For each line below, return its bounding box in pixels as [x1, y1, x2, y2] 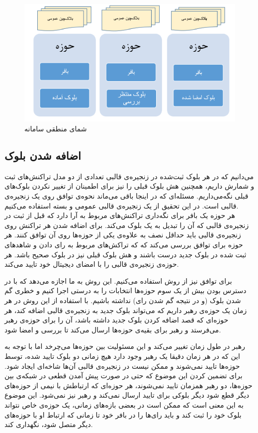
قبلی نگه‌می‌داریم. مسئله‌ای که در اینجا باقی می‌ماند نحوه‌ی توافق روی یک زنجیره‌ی [4, 191, 249, 201]
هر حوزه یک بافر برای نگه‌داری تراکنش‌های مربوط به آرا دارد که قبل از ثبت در [4, 210, 235, 220]
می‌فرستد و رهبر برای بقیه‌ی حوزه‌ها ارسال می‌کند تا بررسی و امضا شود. [4, 324, 221, 334]
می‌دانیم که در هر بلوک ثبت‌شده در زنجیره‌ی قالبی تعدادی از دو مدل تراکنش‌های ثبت [4, 171, 254, 181]
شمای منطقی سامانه [24, 123, 87, 134]
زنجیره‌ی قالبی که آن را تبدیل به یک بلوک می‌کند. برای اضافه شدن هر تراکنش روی [4, 219, 249, 230]
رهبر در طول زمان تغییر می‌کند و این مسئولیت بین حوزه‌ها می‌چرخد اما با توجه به [4, 341, 245, 351]
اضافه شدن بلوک [4, 148, 81, 163]
